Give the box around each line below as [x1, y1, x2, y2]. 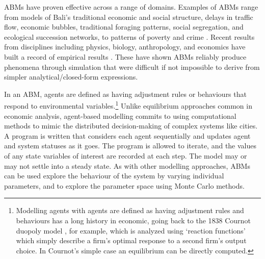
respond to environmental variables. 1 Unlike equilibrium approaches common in [4, 99, 252, 111]
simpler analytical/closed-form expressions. [4, 71, 138, 82]
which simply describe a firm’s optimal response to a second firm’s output [16, 235, 247, 246]
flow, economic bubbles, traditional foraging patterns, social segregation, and [4, 21, 244, 32]
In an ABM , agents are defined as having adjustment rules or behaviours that [4, 88, 247, 99]
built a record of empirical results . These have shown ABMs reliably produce [4, 51, 247, 62]
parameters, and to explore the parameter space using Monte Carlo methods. [4, 180, 245, 191]
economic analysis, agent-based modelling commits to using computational [4, 110, 236, 121]
